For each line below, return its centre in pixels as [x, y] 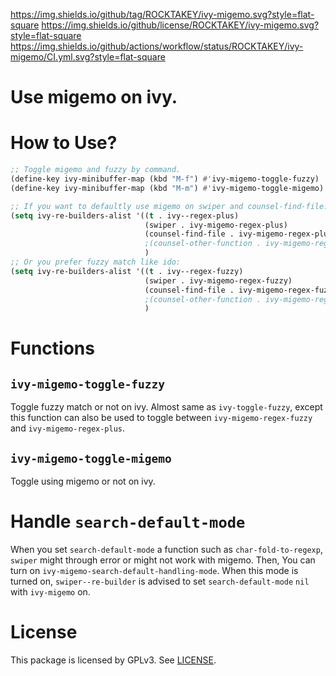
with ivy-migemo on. [50, 592]
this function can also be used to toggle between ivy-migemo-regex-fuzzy [161, 418]
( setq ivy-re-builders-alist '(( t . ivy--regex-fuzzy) [127, 271]
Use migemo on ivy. [94, 97]
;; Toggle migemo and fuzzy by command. [96, 170]
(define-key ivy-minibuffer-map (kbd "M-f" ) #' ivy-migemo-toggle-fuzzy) [165, 179]
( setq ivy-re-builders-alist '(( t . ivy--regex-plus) [125, 215]
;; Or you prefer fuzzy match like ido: [96, 262]
